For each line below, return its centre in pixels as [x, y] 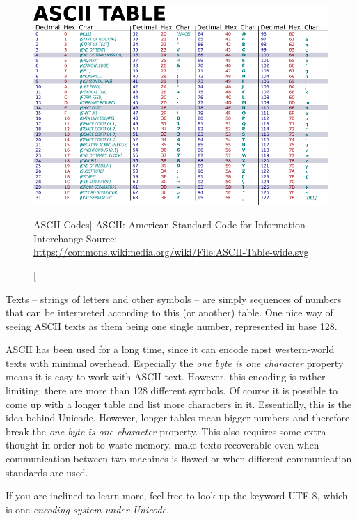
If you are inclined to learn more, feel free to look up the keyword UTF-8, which [177, 496]
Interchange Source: [76, 238]
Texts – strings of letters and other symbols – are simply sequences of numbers [174, 298]
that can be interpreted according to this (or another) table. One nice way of [169, 312]
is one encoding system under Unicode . [87, 509]
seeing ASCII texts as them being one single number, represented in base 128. [172, 326]
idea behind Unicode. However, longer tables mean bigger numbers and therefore [178, 418]
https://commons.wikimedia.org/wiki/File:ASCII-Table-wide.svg [171, 252]
